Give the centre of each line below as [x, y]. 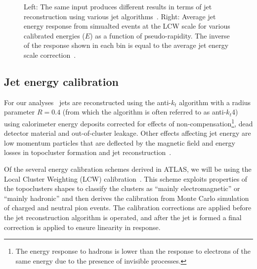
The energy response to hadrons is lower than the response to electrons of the [133, 251]
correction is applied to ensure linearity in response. [82, 227]
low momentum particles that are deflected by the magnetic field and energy [120, 142]
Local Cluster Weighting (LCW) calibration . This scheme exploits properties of [126, 178]
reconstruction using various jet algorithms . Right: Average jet [120, 16]
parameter [20, 112]
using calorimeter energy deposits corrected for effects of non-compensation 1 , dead [128, 122]
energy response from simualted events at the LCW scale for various [127, 26]
